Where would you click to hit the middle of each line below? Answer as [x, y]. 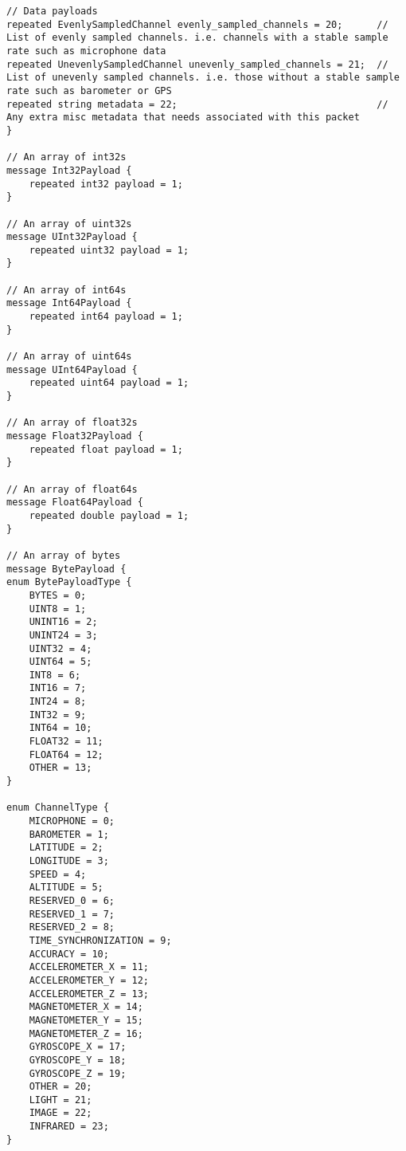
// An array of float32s [72, 423]
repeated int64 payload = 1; [106, 317]
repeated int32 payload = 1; [106, 184]
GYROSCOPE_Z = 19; [78, 1073]
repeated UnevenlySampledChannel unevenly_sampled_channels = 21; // [197, 64]
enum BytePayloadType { [69, 582]
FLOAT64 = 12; [66, 754]
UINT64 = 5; [61, 662]
